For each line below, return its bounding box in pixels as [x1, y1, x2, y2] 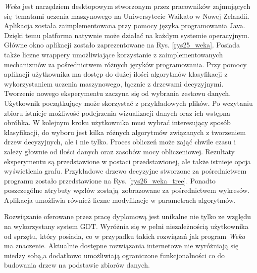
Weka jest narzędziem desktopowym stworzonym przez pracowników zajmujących [4, 1, 251, 11]
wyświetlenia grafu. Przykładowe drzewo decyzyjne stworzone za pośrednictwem [4, 166, 247, 176]
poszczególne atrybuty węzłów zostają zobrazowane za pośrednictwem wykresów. [4, 185, 250, 195]
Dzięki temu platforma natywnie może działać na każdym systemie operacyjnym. [4, 30, 250, 40]
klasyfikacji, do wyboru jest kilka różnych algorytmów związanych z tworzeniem [4, 127, 246, 137]
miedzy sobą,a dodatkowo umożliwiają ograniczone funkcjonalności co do [4, 250, 225, 260]
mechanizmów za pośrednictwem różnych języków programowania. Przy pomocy [4, 59, 247, 69]
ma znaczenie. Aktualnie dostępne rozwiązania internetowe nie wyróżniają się [4, 240, 239, 251]
